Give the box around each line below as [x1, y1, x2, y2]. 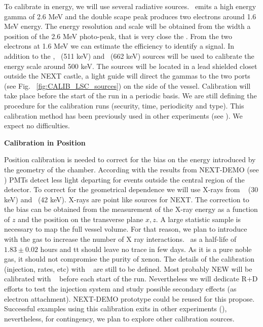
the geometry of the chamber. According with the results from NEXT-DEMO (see [4, 164, 259, 174]
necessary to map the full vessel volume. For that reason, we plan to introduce [4, 224, 247, 234]
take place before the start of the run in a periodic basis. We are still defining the [4, 90, 257, 101]
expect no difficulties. [4, 120, 70, 131]
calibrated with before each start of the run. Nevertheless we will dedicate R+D [4, 273, 258, 284]
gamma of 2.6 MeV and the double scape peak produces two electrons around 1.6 [4, 11, 256, 21]
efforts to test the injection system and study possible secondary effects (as [4, 283, 237, 294]
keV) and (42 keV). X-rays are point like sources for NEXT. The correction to [4, 194, 249, 204]
